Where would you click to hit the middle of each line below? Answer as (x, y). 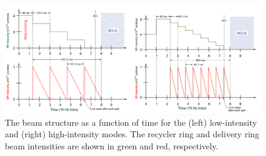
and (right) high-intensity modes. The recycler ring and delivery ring (132, 134)
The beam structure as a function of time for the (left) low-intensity (131, 122)
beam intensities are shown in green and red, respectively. (112, 145)
